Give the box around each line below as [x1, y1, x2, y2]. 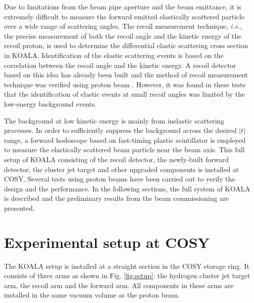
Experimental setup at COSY [4, 232, 210, 252]
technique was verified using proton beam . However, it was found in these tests [4, 79, 246, 89]
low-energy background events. [4, 98, 97, 109]
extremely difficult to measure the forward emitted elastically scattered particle [4, 11, 245, 21]
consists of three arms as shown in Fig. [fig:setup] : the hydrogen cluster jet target [4, 270, 251, 281]
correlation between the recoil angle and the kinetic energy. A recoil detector [4, 60, 236, 70]
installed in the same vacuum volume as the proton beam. [4, 290, 180, 300]
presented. [4, 202, 35, 213]
